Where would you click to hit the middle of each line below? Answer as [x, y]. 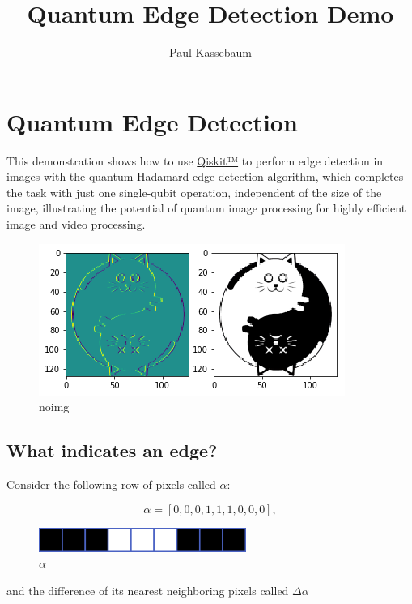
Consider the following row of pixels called [111, 484]
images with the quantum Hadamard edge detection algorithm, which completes [205, 176]
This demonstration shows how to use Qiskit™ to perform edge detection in [195, 160]
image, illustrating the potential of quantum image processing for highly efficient [206, 208]
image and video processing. [76, 224]
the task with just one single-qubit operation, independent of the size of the [194, 192]
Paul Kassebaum [210, 52]
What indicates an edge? [112, 450]
